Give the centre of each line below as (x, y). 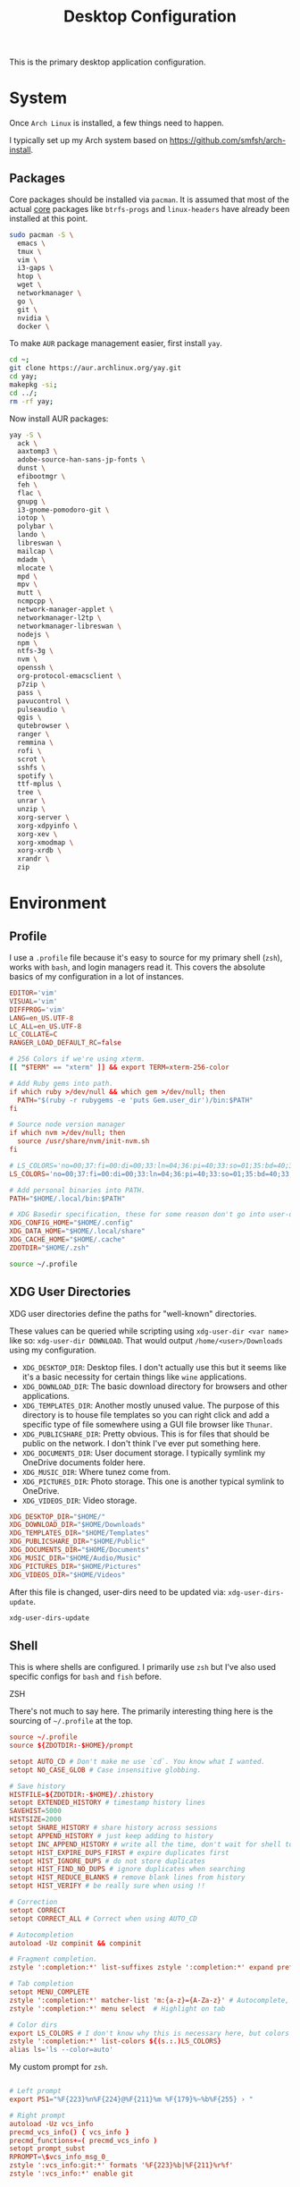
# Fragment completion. (54, 1959)
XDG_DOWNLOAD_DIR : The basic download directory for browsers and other (155, 1386)
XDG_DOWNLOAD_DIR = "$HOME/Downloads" (77, 1525)
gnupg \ (32, 501)
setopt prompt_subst (48, 2149)
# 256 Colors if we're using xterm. (77, 1059)
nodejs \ (33, 634)
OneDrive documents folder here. (83, 1462)
